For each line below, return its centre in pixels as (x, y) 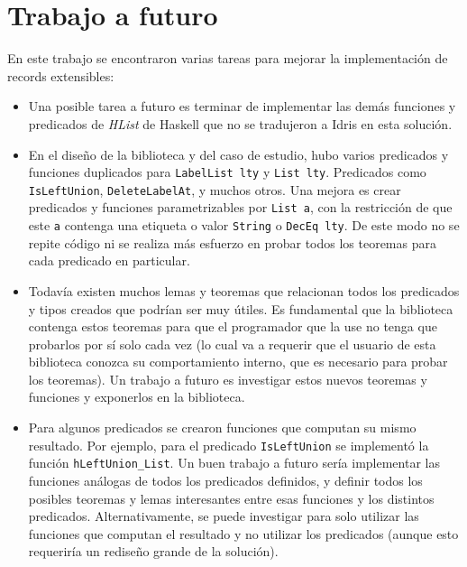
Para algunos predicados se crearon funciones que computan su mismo (222, 428)
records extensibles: (61, 75)
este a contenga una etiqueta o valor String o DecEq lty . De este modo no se (244, 225)
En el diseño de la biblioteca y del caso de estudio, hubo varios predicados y (238, 154)
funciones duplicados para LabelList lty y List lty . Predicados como (227, 172)
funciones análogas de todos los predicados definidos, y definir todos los (225, 480)
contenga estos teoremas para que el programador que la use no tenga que (233, 326)
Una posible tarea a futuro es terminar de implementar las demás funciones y (242, 106)
